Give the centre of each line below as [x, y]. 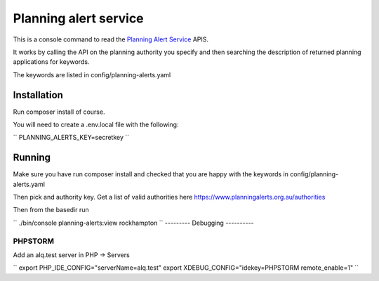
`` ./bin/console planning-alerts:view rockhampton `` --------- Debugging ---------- [133, 223]
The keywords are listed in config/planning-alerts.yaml [92, 74]
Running [32, 158]
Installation [38, 95]
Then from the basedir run [51, 210]
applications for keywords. [51, 62]
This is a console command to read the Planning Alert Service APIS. [111, 39]
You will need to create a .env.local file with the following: [96, 125]
